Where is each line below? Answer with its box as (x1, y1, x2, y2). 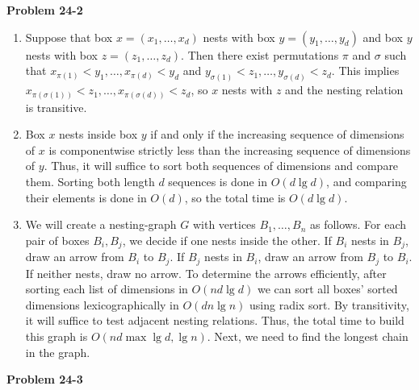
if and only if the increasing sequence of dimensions (150, 126, 404, 143)
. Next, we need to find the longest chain (207, 328, 409, 344)
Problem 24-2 (6, 2, 83, 18)
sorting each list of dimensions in (25, 280, 188, 297)
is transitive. (25, 98, 87, 115)
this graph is (25, 328, 88, 344)
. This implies (331, 62, 400, 79)
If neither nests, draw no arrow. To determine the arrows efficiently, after (25, 264, 387, 281)
